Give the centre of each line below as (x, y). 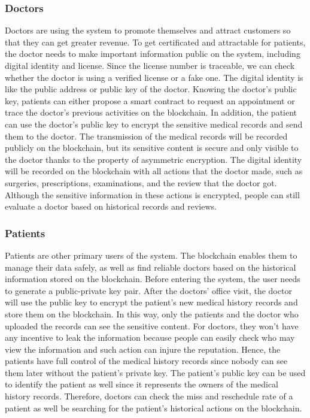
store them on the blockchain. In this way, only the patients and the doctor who (152, 313)
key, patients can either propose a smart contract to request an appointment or (150, 100)
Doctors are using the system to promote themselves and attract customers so (148, 30)
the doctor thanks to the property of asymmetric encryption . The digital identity (154, 159)
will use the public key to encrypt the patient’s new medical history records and (151, 302)
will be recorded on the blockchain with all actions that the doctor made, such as (154, 171)
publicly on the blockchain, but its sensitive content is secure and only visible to (152, 148)
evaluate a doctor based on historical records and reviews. (111, 206)
